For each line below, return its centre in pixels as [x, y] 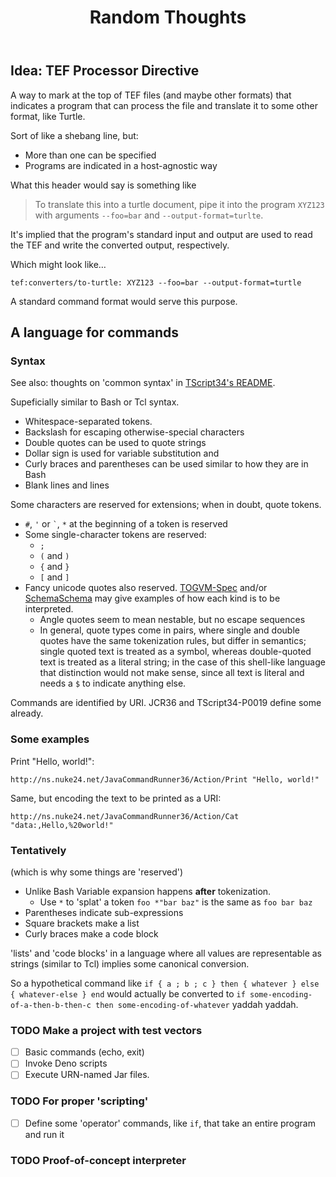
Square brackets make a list [82, 923]
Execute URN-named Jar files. [87, 1075]
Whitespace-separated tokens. [88, 422]
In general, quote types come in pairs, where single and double [169, 630]
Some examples [50, 739]
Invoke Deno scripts [66, 1063]
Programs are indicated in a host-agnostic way [121, 165]
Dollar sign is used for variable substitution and [122, 453]
